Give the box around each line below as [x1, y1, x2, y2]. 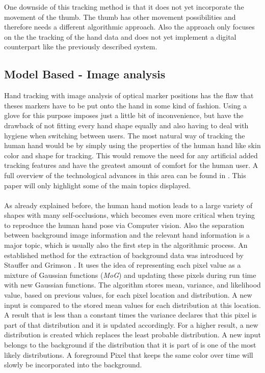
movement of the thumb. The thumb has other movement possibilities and [4, 11, 236, 22]
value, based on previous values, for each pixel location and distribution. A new [4, 290, 252, 300]
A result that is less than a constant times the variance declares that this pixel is [4, 309, 257, 320]
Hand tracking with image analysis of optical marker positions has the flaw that [4, 90, 254, 101]
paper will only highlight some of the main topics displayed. [4, 180, 191, 190]
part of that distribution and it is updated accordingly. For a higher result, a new [4, 319, 258, 330]
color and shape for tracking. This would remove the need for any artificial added [4, 150, 258, 160]
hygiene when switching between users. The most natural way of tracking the [4, 130, 245, 140]
